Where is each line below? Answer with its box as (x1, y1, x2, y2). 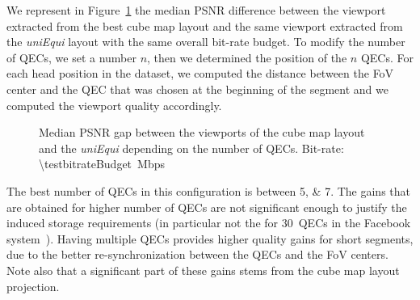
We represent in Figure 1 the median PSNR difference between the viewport (6, 2, 386, 18)
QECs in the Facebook (298, 214, 411, 231)
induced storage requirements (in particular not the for (6, 214, 279, 231)
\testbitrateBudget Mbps (39, 155, 165, 172)
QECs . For (360, 49, 414, 65)
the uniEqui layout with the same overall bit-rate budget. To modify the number (6, 33, 405, 50)
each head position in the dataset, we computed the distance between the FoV (6, 65, 394, 82)
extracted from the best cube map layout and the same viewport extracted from (6, 17, 403, 34)
